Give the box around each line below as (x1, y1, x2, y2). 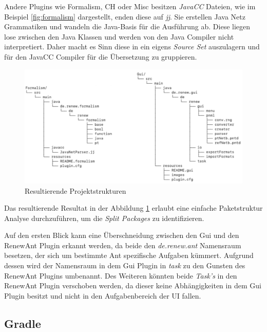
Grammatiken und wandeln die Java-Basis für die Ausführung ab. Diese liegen (4, 21, 251, 32)
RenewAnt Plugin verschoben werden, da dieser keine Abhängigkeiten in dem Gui (4, 280, 261, 291)
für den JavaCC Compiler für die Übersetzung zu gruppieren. (4, 51, 197, 62)
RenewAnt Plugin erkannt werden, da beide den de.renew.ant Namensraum (4, 239, 241, 250)
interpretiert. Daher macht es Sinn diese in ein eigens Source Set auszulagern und (4, 41, 260, 52)
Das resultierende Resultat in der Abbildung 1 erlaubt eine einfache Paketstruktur (4, 202, 263, 213)
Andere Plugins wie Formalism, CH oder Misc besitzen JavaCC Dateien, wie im (4, 1, 256, 11)
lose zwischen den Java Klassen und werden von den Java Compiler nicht (4, 31, 234, 42)
